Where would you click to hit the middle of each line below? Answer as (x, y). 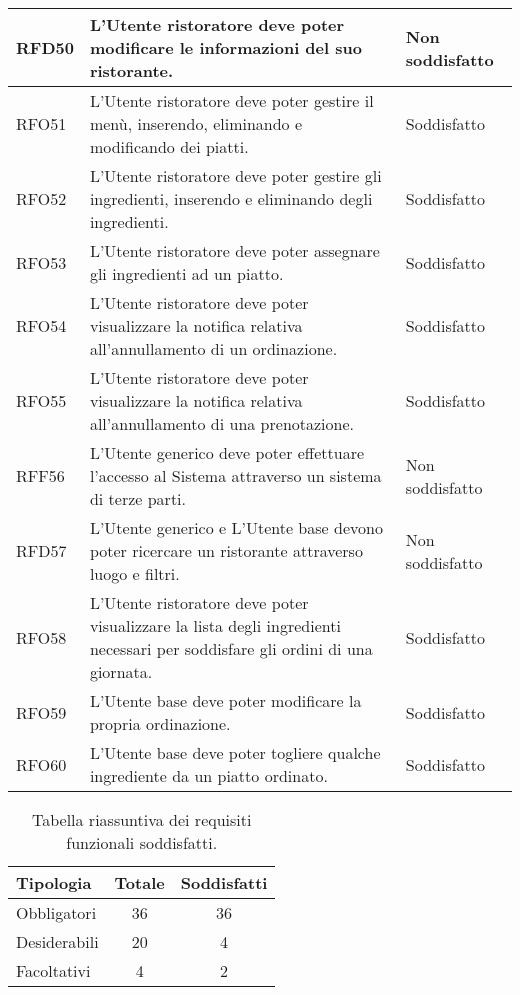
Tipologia (54, 882)
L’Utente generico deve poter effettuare (227, 452)
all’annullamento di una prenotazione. (222, 423)
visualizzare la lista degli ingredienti (215, 625)
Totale (139, 882)
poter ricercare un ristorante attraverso (226, 550)
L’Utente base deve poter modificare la (225, 700)
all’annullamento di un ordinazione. (213, 348)
